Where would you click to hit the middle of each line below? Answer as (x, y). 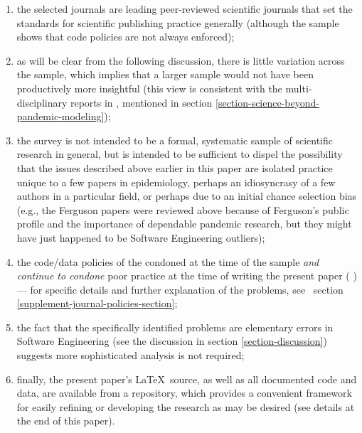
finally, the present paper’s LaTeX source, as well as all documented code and (187, 379)
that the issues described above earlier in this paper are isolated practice (175, 167)
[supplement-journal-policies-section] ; (97, 303)
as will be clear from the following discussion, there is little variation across (181, 60)
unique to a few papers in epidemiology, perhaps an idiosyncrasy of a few (176, 182)
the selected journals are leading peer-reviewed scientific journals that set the (185, 9)
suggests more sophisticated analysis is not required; (131, 355)
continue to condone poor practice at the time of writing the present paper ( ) (187, 276)
